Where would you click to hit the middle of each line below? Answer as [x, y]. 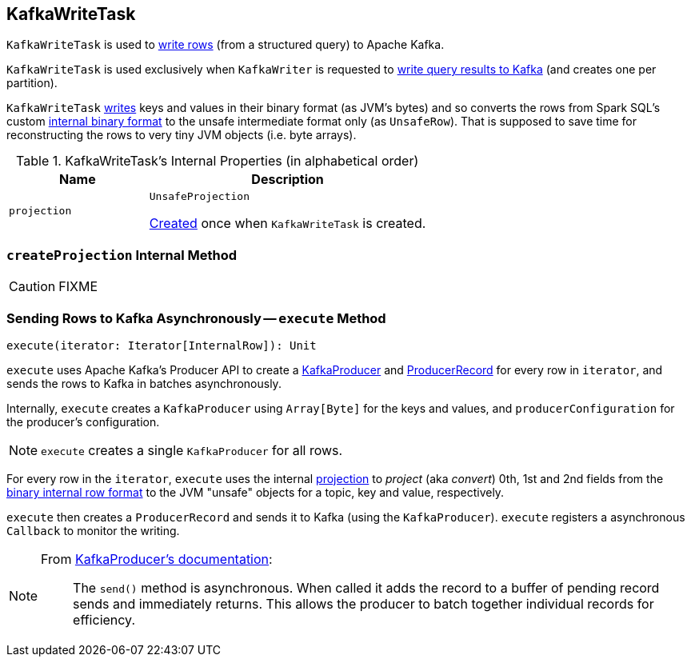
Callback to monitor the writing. [93, 530]
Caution [32, 287]
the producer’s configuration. [83, 421]
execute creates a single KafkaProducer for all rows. [192, 450]
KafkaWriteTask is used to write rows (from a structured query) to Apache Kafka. [226, 45]
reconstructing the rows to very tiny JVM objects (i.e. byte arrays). [182, 135]
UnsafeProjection [199, 197]
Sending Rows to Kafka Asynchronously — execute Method [196, 318]
